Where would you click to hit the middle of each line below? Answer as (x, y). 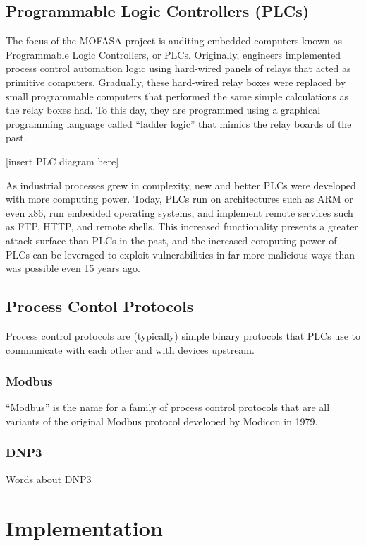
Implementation (84, 527)
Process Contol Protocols (100, 306)
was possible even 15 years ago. (73, 268)
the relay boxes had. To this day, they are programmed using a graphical (163, 110)
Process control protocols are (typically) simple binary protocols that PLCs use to (183, 335)
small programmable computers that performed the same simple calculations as (177, 96)
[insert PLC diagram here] (62, 161)
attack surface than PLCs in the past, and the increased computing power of (171, 240)
